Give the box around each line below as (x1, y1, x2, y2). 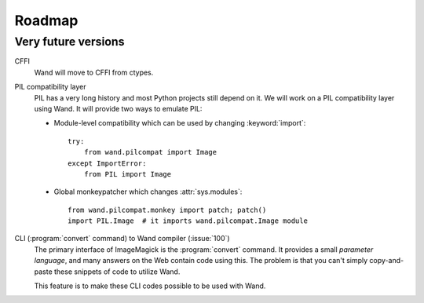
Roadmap (14, 12, 79, 29)
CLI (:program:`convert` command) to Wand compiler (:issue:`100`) (14, 234, 231, 243)
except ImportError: (68, 159, 147, 168)
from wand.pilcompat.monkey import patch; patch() (68, 205, 267, 214)
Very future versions (14, 35, 125, 49)
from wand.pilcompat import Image (83, 148, 217, 157)
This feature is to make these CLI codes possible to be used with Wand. (34, 281, 266, 290)
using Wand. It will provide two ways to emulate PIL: (34, 104, 203, 113)
